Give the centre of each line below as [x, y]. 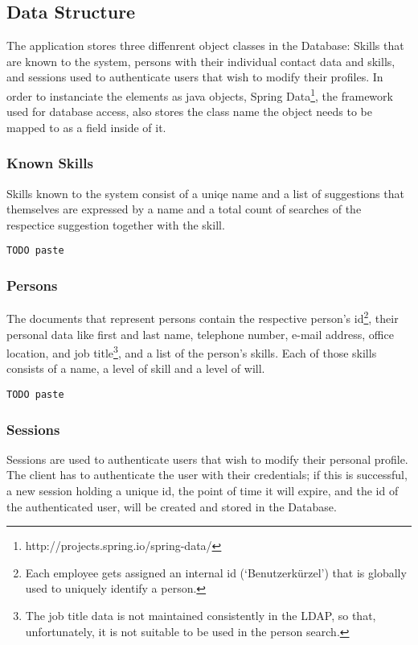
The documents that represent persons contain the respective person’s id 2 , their [203, 317]
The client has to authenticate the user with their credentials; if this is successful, [207, 475]
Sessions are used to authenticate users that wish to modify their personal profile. [207, 459]
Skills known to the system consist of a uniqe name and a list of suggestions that [205, 193]
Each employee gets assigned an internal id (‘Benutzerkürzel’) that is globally [216, 572]
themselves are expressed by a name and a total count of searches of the [184, 209]
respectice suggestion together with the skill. [116, 224]
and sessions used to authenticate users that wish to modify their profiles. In [195, 77]
